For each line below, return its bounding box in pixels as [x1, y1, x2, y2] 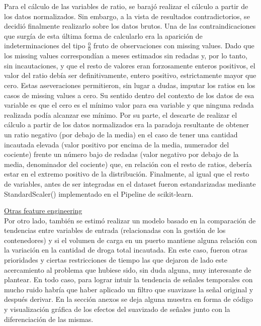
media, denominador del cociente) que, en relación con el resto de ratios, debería [4, 158, 252, 169]
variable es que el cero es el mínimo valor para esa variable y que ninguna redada [4, 100, 254, 110]
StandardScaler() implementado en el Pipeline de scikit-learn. [4, 188, 194, 199]
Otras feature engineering [4, 205, 82, 216]
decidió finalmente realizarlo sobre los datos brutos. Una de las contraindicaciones [4, 21, 256, 31]
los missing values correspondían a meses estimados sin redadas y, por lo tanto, [4, 50, 247, 61]
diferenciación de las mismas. [4, 313, 94, 324]
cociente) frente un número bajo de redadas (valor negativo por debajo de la [4, 149, 239, 159]
